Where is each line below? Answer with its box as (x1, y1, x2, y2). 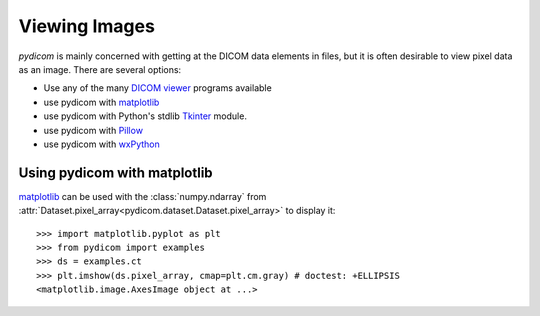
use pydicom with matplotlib (43, 96, 160, 108)
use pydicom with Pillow (43, 124, 144, 136)
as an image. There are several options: (18, 63, 182, 75)
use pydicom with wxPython (43, 138, 160, 150)
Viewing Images (18, 15, 155, 37)
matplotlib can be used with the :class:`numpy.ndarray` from (18, 190, 267, 202)
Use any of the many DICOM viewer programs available (43, 82, 272, 94)
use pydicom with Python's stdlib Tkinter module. (43, 110, 247, 122)
